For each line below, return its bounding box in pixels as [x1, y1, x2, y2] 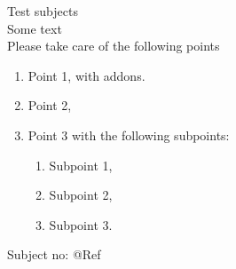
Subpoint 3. [49, 215, 113, 233]
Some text [7, 19, 62, 37]
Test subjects [7, 2, 78, 20]
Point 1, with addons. [28, 66, 146, 84]
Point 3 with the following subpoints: [28, 125, 230, 144]
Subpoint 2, [49, 186, 113, 204]
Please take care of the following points [7, 36, 220, 55]
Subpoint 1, [49, 155, 113, 174]
